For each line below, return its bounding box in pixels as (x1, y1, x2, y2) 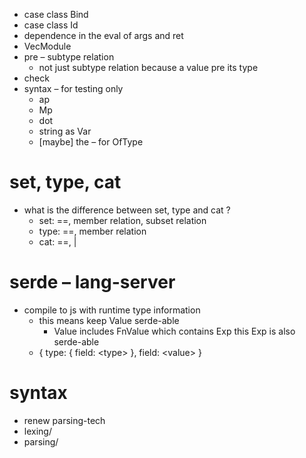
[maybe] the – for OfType (38, 136, 144, 148)
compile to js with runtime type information (23, 304, 201, 316)
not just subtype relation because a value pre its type (38, 62, 259, 73)
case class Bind (23, 9, 89, 20)
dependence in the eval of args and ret (23, 30, 184, 41)
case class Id (23, 19, 79, 31)
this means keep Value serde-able (38, 314, 180, 326)
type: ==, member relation (38, 225, 147, 237)
